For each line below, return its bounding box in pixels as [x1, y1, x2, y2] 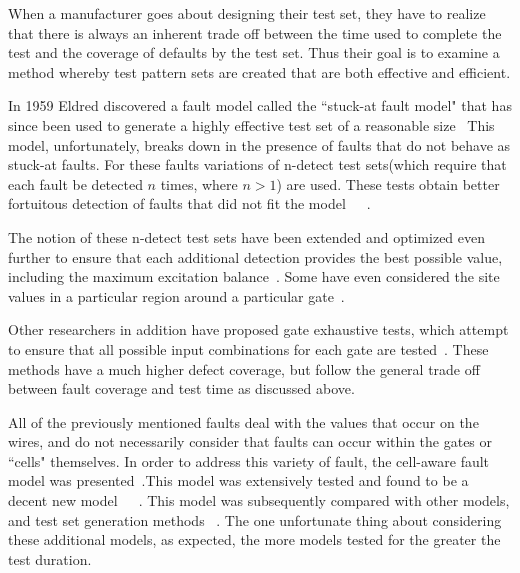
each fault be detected [8, 173, 143, 194]
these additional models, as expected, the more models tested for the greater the [8, 529, 501, 550]
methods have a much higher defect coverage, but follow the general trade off [8, 358, 480, 379]
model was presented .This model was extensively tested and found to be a [8, 470, 469, 491]
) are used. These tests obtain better [276, 173, 500, 194]
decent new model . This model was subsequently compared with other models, [8, 490, 510, 511]
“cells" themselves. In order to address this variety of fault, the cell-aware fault [8, 450, 490, 471]
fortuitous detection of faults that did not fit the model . [8, 193, 371, 214]
